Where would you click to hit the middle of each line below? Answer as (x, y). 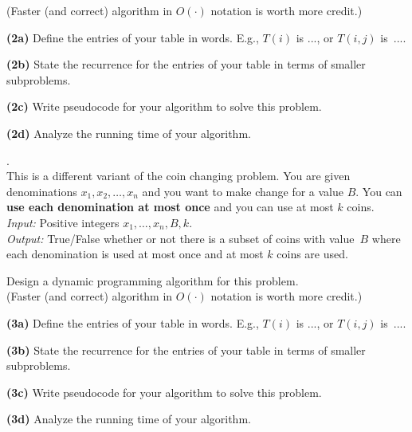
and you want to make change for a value (243, 191)
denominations (42, 191)
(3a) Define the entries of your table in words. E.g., (133, 322)
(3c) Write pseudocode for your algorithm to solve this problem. (164, 392)
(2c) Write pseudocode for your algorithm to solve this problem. (164, 106)
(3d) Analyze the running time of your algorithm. (129, 419)
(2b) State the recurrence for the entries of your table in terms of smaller (186, 64)
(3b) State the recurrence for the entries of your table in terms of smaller (186, 350)
